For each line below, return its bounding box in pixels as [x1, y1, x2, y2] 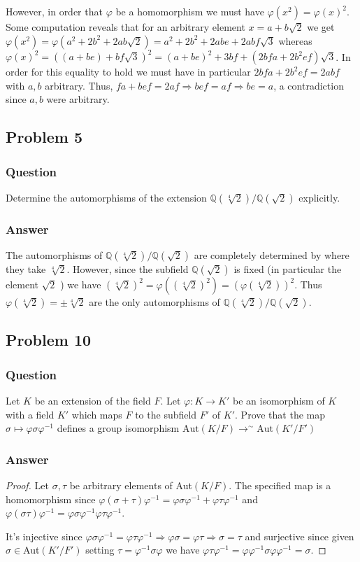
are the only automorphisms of [89, 295, 220, 309]
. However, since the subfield [66, 262, 189, 276]
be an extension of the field [34, 393, 151, 408]
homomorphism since [6, 491, 96, 506]
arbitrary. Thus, [45, 78, 113, 92]
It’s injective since [6, 528, 82, 543]
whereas [278, 33, 312, 48]
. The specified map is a [229, 478, 331, 493]
